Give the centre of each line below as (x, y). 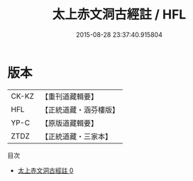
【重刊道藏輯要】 (69, 97)
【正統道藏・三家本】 (76, 136)
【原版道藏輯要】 (69, 123)
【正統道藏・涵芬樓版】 (80, 109)
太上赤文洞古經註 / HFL (119, 15)
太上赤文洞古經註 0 (45, 170)
